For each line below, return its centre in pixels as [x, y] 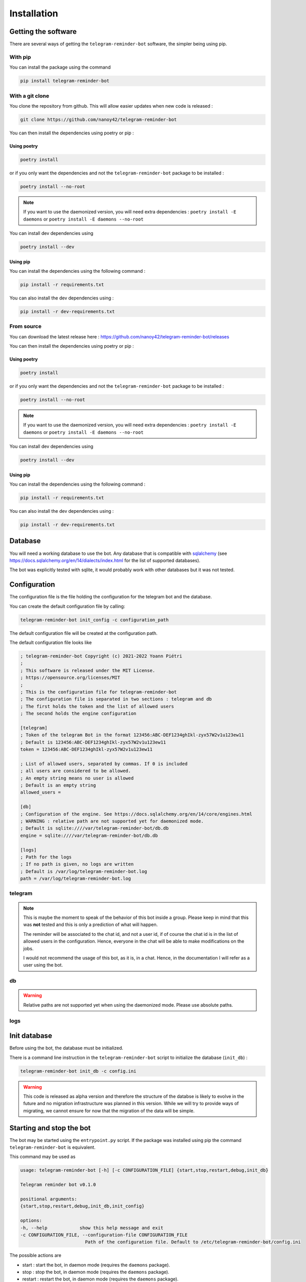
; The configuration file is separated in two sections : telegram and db [116, 699]
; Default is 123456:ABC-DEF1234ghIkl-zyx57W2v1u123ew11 [93, 742]
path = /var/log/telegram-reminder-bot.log [76, 879]
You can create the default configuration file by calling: [67, 606]
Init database [31, 1036]
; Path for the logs [46, 857]
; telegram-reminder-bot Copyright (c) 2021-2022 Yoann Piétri [101, 656]
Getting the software [43, 32]
